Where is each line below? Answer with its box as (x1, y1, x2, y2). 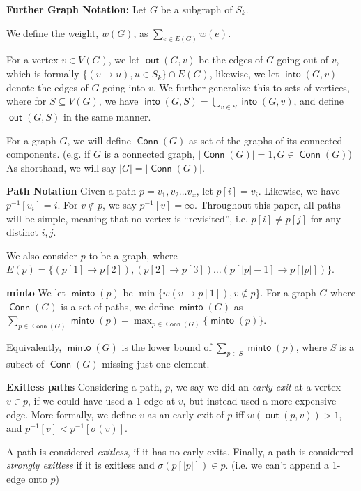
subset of (6, 356, 45, 370)
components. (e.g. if (6, 146, 91, 161)
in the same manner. (63, 109, 151, 124)
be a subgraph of (160, 2, 233, 16)
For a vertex (6, 52, 59, 67)
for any (310, 211, 341, 225)
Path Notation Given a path (6, 183, 137, 198)
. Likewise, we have (258, 183, 340, 198)
